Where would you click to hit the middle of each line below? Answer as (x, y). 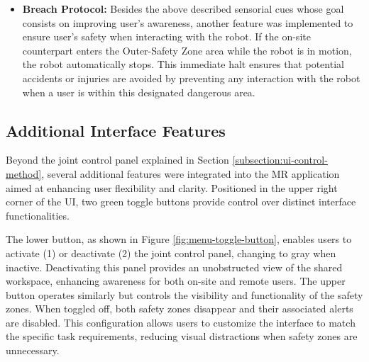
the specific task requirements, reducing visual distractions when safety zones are (182, 336)
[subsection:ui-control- (280, 160)
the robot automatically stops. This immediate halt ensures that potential (183, 64)
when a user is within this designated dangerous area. (139, 92)
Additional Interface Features (116, 130)
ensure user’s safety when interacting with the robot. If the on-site (166, 36)
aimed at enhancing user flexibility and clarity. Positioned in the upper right (172, 187)
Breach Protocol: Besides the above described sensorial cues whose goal (183, 9)
